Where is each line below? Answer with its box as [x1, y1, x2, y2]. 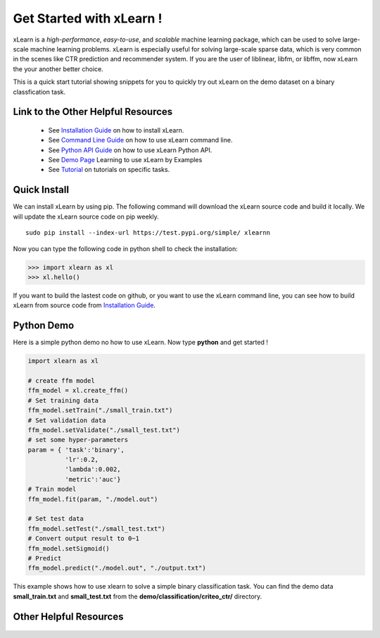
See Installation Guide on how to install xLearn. [48, 125, 184, 134]
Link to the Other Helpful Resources [13, 106, 173, 118]
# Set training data [27, 396, 99, 405]
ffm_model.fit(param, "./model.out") [27, 495, 158, 503]
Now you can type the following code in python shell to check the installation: [13, 244, 239, 253]
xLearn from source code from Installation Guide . [13, 301, 156, 309]
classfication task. [13, 87, 66, 96]
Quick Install [13, 184, 70, 196]
